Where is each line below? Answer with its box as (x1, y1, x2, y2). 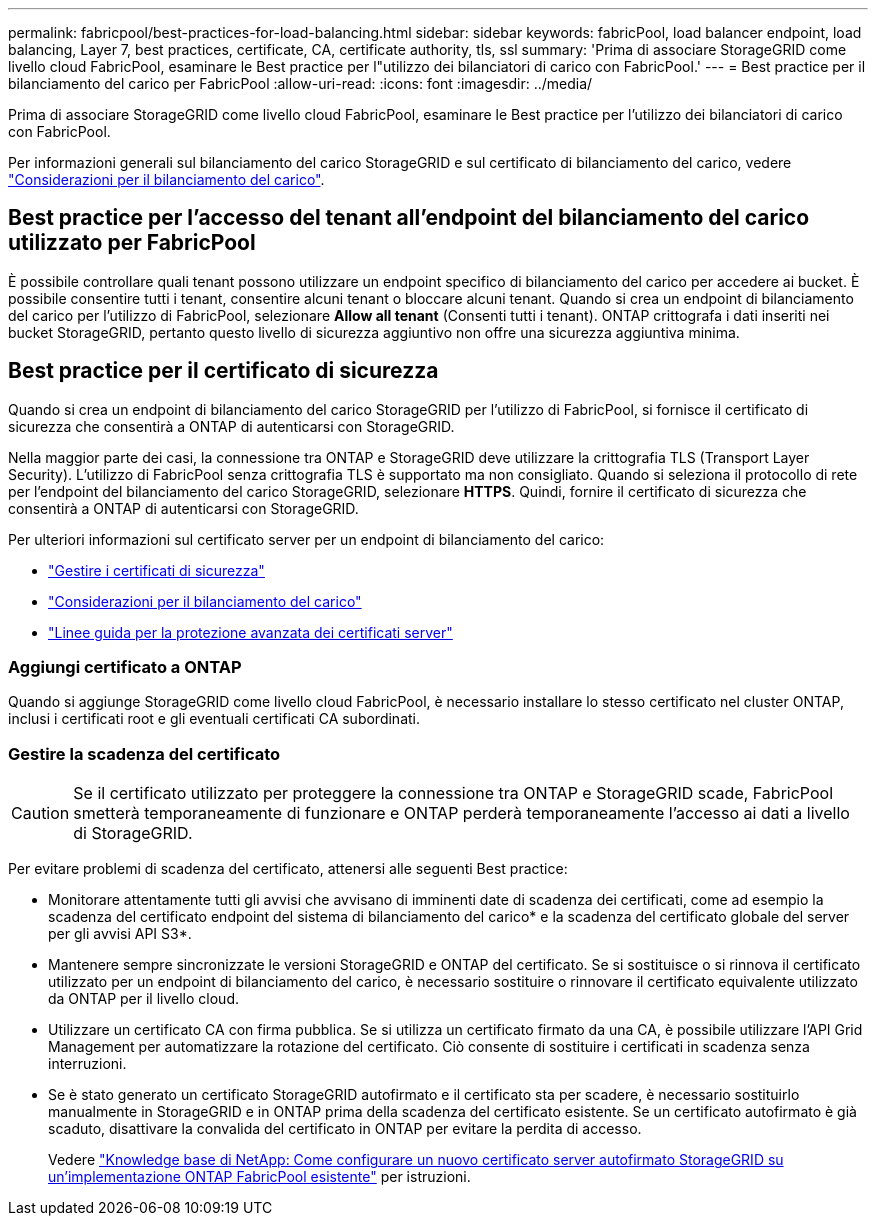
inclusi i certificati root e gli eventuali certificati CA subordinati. (8, 710, 420, 728)
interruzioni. (48, 1055, 127, 1073)
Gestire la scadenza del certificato (8, 743, 281, 764)
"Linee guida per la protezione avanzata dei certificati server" (48, 623, 453, 641)
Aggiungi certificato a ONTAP (8, 657, 242, 678)
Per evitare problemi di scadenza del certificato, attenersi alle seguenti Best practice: (8, 860, 568, 878)
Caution (11, 803, 70, 824)
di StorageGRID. (73, 823, 193, 844)
